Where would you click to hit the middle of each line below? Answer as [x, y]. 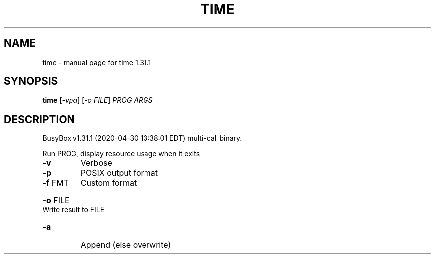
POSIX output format [119, 173]
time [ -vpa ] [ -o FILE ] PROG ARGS [98, 100]
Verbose [96, 163]
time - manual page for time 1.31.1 [97, 62]
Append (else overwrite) [126, 245]
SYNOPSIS [31, 81]
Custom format [109, 183]
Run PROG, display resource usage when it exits [121, 154]
